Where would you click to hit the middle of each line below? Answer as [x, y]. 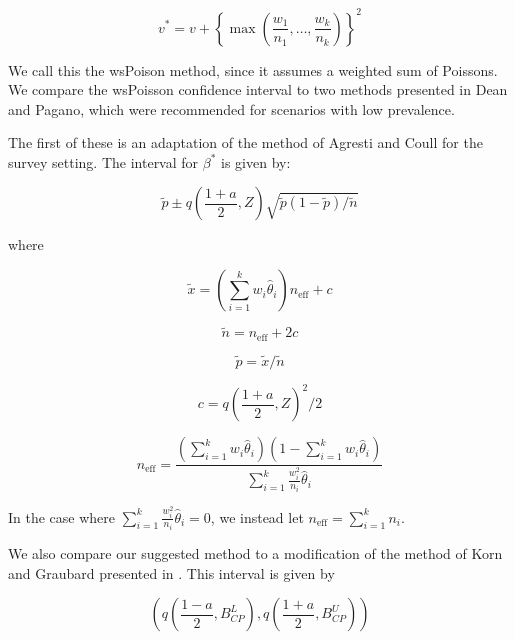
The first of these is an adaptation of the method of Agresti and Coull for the [245, 142]
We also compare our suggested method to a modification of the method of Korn [255, 553]
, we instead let [257, 516]
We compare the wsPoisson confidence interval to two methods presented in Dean [258, 89]
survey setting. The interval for [103, 161]
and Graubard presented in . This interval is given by [171, 572]
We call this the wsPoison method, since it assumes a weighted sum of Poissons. [253, 69]
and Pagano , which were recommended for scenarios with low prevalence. [231, 108]
